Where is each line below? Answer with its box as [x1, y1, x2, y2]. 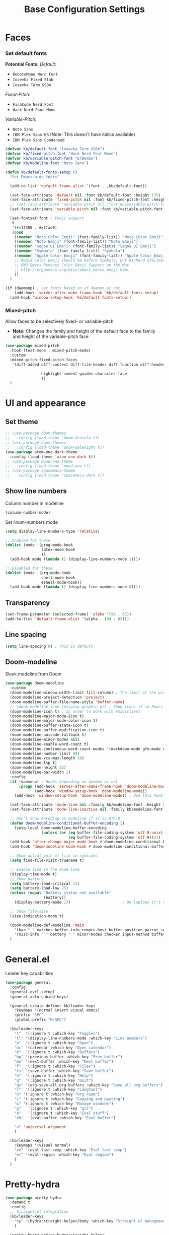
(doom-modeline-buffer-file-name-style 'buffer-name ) [10, 699, 125, 705]
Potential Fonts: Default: [5, 61, 57, 67]
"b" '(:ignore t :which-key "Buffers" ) [14, 1050, 100, 1055]
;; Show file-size [10, 909, 49, 914]
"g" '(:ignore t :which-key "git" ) [14, 1106, 94, 1111]
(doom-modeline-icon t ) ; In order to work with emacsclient [10, 709, 141, 714]
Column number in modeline [5, 500, 64, 506]
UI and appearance [5, 397, 86, 409]
